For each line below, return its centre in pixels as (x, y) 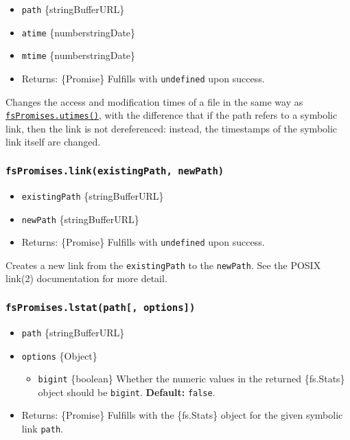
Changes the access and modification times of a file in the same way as (154, 101)
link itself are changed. (53, 142)
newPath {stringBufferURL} (80, 219)
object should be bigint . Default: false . (127, 392)
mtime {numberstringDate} (79, 55)
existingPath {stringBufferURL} (93, 195)
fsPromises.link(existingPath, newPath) (115, 171)
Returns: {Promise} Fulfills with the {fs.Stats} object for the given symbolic (182, 415)
